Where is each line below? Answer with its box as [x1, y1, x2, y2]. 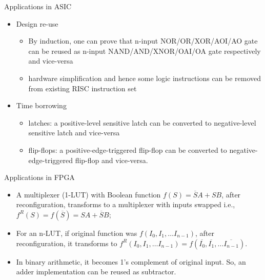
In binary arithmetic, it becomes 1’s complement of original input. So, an [16, 256, 246, 267]
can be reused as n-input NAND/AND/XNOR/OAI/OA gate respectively [28, 45, 261, 56]
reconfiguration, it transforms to [16, 237, 117, 248]
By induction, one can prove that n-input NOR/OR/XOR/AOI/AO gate [28, 35, 258, 46]
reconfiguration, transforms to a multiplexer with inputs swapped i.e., [16, 199, 235, 210]
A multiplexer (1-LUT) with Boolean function [16, 189, 161, 199]
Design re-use [16, 18, 58, 29]
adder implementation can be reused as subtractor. [16, 266, 176, 277]
